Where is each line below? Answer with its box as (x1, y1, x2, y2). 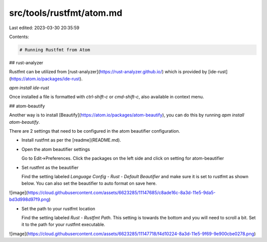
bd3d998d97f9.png (9, 196, 49, 202)
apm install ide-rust (9, 85, 49, 91)
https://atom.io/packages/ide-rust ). (10, 76, 83, 82)
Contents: (9, 34, 29, 40)
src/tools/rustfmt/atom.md (9, 7, 123, 18)
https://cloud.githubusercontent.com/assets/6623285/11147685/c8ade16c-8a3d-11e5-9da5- (27, 190, 216, 195)
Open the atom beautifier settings (21, 146, 90, 152)
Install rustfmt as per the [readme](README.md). (21, 137, 121, 143)
